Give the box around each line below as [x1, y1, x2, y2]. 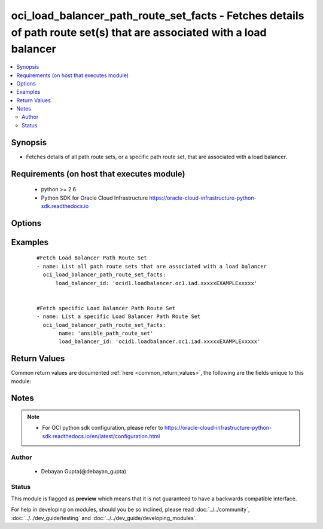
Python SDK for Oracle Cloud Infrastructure [41, 194, 148, 201]
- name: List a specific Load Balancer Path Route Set [36, 313, 201, 320]
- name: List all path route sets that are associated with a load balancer [36, 263, 267, 270]
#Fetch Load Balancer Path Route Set [36, 255, 148, 261]
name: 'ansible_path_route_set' [59, 329, 154, 337]
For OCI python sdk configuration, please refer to [42, 424, 163, 432]
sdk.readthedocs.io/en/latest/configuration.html [42, 432, 160, 439]
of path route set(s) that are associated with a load [11, 26, 267, 39]
